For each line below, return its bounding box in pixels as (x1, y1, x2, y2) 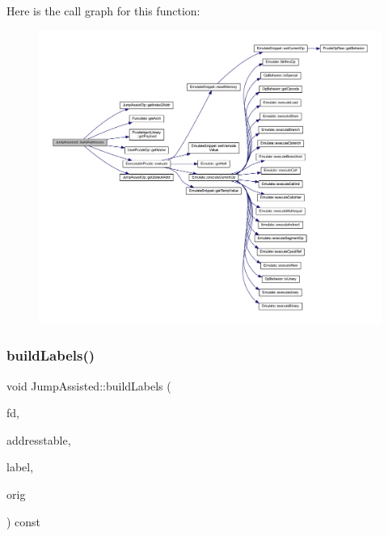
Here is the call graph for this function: (6, 2, 200, 19)
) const (6, 513, 41, 530)
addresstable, (6, 431, 71, 448)
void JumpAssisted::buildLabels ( (6, 377, 171, 394)
